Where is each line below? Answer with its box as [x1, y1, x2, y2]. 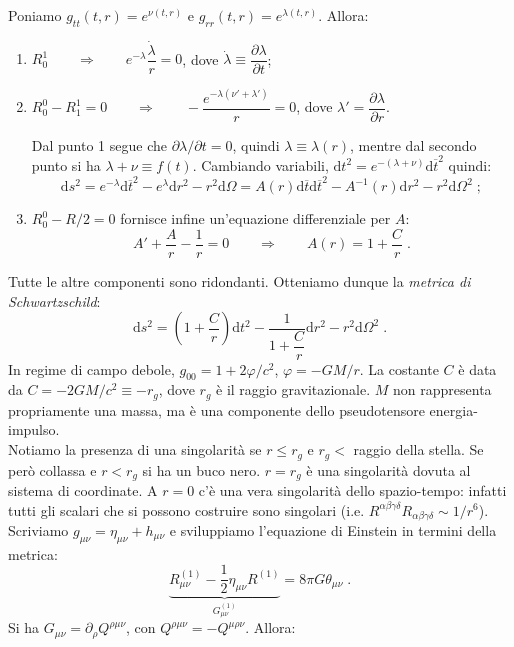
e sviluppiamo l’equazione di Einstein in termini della [169, 520, 497, 540]
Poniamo [8, 5, 62, 25]
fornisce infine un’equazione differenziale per [120, 208, 391, 229]
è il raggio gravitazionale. [216, 379, 371, 400]
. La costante [359, 358, 439, 379]
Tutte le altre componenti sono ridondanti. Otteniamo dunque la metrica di [8, 270, 471, 291]
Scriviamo [8, 520, 69, 540]
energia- [429, 399, 478, 420]
